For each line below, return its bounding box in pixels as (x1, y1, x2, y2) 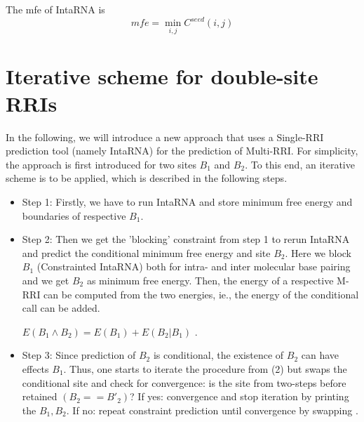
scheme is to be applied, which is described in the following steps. (6, 171, 288, 185)
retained (22, 389, 58, 404)
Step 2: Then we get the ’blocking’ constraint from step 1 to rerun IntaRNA (22, 232, 350, 246)
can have (301, 348, 339, 362)
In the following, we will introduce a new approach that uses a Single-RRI (6, 129, 324, 144)
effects (22, 361, 49, 376)
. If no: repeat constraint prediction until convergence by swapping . (66, 402, 358, 417)
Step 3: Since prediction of (22, 348, 136, 362)
